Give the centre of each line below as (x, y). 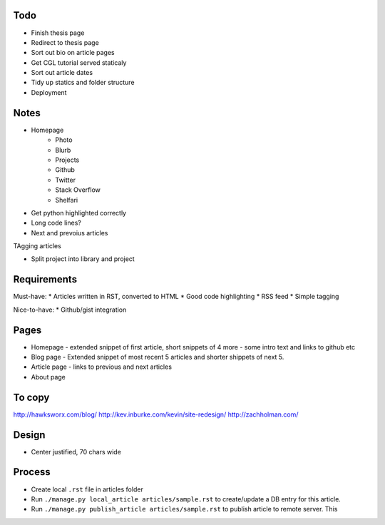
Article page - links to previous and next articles (102, 367)
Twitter (66, 180)
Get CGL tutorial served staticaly (79, 62)
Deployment (49, 92)
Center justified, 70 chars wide (76, 452)
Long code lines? (56, 223)
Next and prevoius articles (70, 233)
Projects (67, 160)
